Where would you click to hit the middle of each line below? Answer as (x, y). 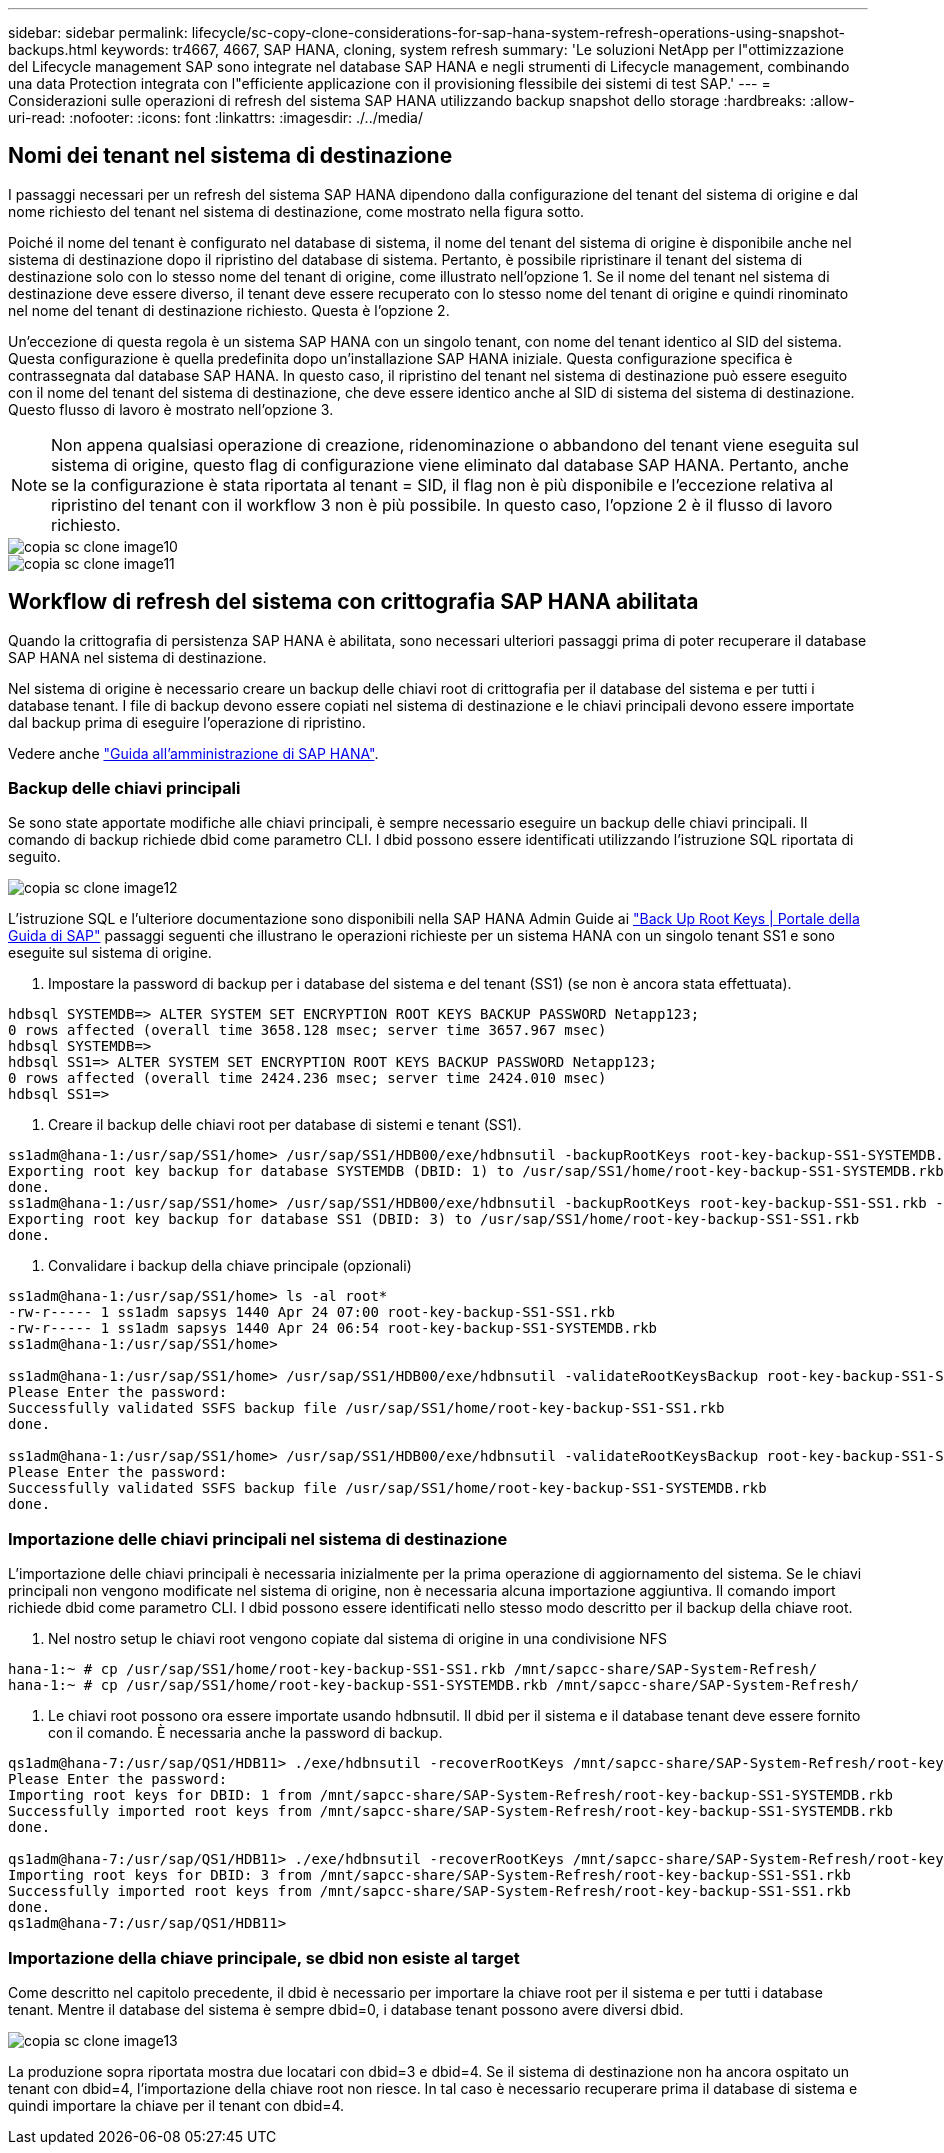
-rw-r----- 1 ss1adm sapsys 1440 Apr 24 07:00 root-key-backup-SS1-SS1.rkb (311, 1312)
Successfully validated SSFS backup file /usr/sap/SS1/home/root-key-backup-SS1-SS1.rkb (366, 1408)
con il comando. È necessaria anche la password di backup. (245, 1733)
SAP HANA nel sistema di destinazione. (137, 657)
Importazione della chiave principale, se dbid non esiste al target (264, 1957)
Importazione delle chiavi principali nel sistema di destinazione (258, 1538)
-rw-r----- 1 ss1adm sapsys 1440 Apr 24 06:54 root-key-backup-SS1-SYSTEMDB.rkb (333, 1328)
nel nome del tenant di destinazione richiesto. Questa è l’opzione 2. (229, 310)
